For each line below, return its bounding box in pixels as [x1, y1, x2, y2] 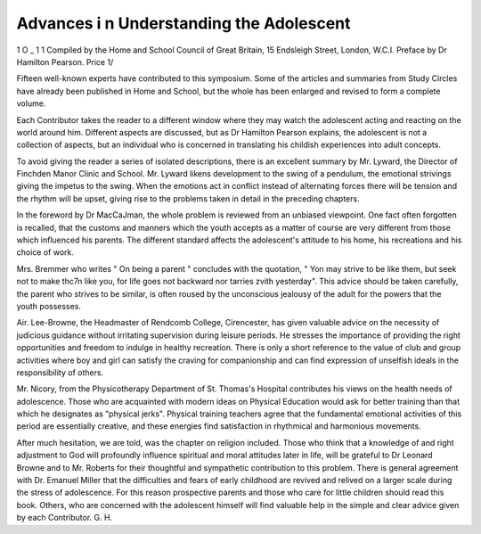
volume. [16, 98, 46, 109]
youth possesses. [16, 300, 82, 311]
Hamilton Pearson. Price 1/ [16, 56, 114, 67]
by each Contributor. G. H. [16, 513, 113, 523]
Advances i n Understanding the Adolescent [16, 13, 351, 33]
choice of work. [16, 247, 75, 258]
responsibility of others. [16, 366, 104, 378]
